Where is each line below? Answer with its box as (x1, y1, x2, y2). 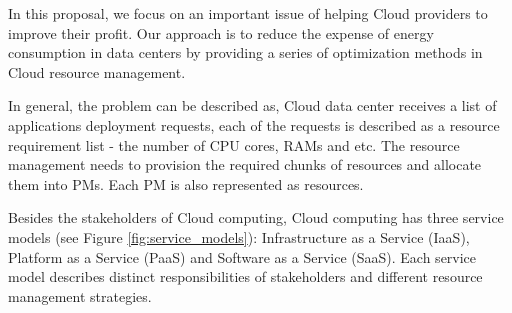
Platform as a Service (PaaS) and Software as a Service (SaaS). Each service (8, 246, 477, 267)
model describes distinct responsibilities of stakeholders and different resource (8, 266, 483, 287)
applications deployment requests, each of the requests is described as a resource (8, 114, 500, 135)
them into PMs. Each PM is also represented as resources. (8, 173, 364, 194)
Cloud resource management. (8, 61, 186, 82)
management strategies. (8, 285, 152, 306)
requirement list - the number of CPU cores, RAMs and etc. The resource (8, 134, 460, 155)
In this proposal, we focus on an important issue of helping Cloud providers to (8, 3, 488, 23)
